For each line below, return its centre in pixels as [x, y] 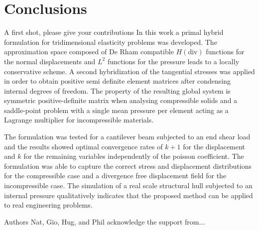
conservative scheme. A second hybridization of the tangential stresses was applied [129, 71]
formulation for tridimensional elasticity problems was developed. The [111, 42]
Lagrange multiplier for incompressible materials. [79, 120]
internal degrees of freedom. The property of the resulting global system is [117, 90]
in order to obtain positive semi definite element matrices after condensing [118, 81]
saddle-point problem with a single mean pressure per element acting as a [116, 110]
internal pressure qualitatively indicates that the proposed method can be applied [129, 195]
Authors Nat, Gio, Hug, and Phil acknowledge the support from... [105, 221]
